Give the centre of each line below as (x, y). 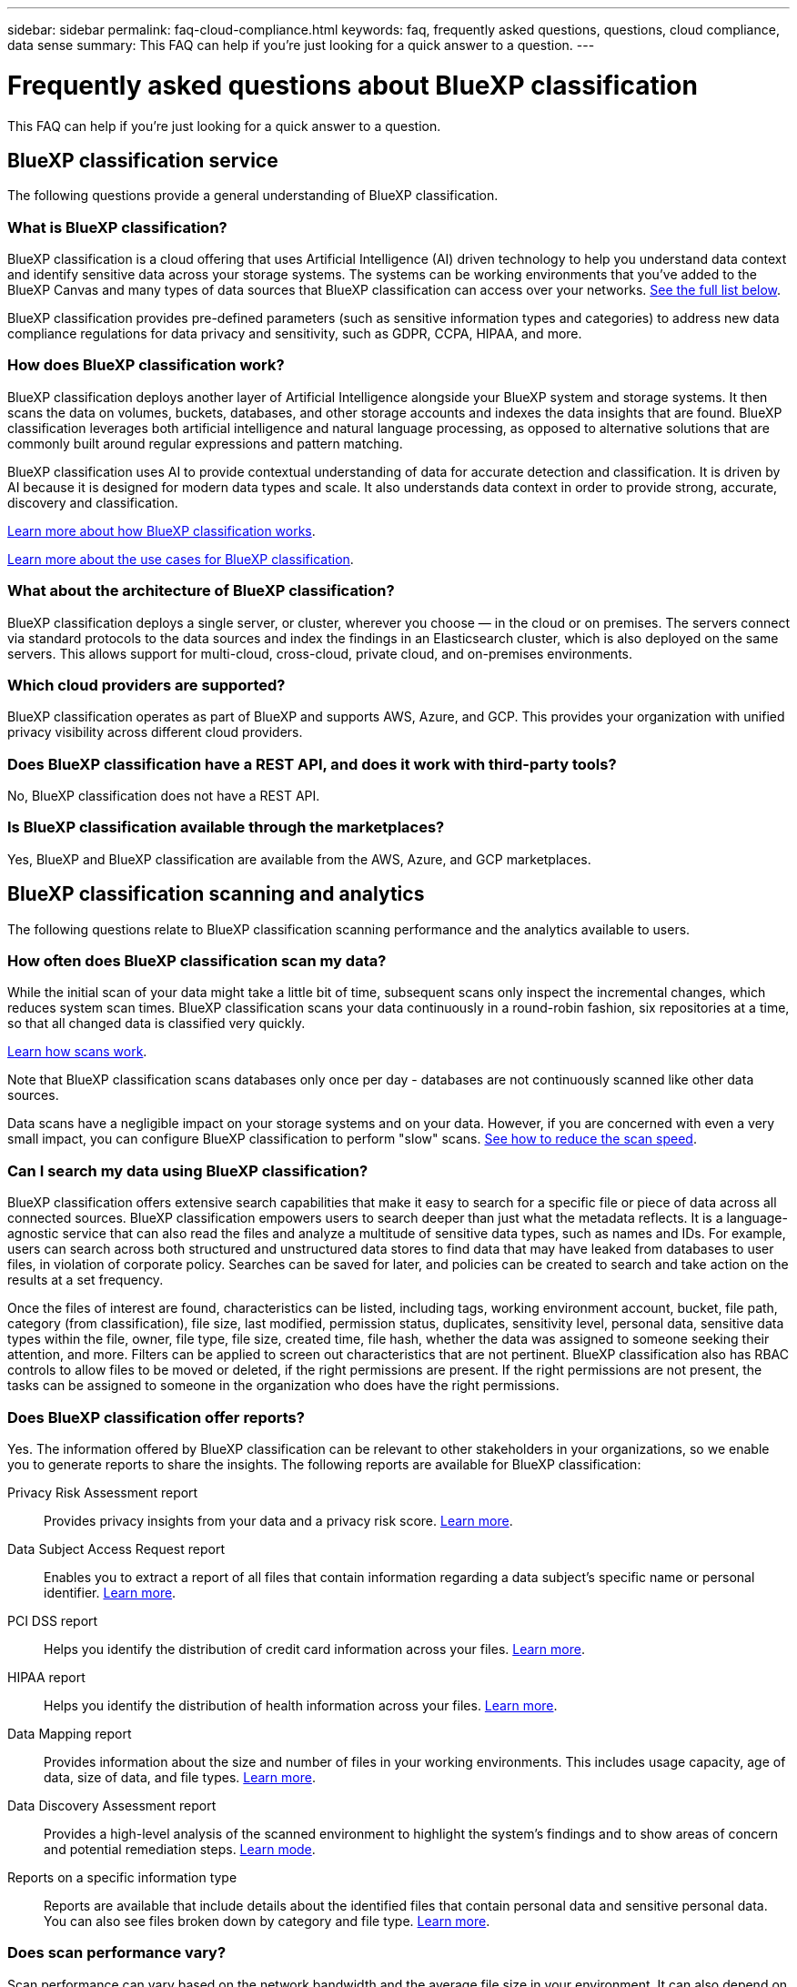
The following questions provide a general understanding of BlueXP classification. (253, 196)
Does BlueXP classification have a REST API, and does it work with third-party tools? (312, 764)
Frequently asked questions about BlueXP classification (353, 85)
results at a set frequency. (86, 1280)
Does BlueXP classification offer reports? (156, 1417)
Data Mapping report (70, 1733)
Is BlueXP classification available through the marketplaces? (226, 827)
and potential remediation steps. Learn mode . (180, 1849)
